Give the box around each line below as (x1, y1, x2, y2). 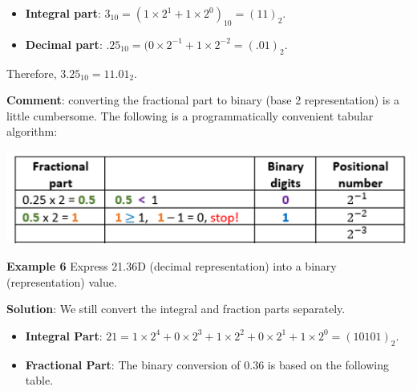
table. (25, 372, 54, 389)
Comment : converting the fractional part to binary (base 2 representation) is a (6, 92, 399, 108)
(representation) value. (6, 273, 117, 290)
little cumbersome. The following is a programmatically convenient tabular (6, 107, 374, 124)
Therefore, (6, 64, 57, 81)
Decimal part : (25, 35, 103, 52)
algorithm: (6, 123, 58, 140)
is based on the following (267, 356, 389, 373)
